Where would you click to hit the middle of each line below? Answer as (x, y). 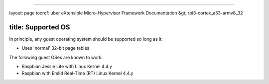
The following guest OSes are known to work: (56, 57)
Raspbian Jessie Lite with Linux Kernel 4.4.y (67, 67)
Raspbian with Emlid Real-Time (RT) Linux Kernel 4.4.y (77, 73)
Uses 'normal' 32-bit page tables (56, 48)
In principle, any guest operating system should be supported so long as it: (86, 39)
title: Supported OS (40, 27)
